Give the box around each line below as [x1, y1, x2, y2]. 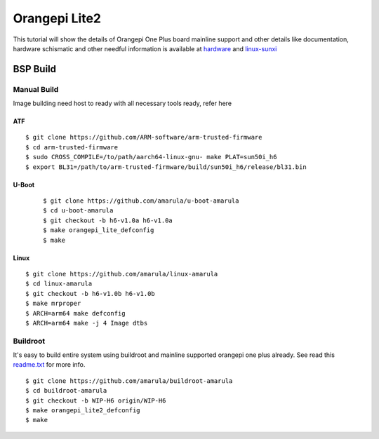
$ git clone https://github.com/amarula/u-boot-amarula [43, 197, 239, 205]
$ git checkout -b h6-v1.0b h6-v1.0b [25, 290, 156, 297]
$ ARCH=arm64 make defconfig [25, 309, 126, 317]
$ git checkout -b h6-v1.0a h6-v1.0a [43, 216, 173, 224]
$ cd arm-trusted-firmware [25, 143, 119, 151]
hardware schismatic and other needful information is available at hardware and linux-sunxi [13, 44, 277, 53]
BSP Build [13, 63, 56, 75]
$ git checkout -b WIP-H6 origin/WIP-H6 [25, 396, 166, 405]
